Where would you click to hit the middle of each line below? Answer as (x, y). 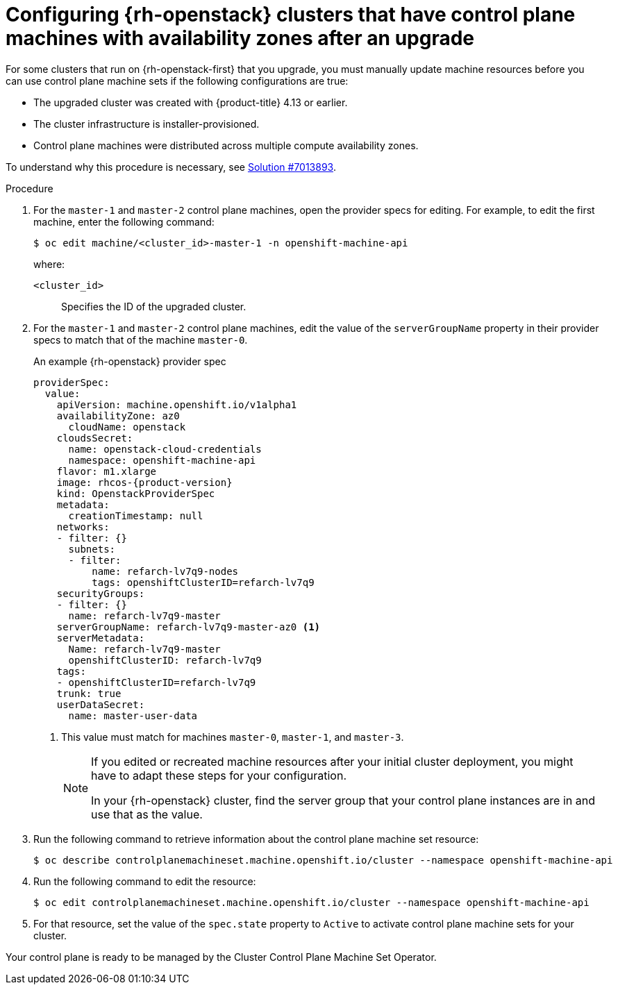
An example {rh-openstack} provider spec (130, 361)
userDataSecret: (101, 704)
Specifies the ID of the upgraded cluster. (154, 306)
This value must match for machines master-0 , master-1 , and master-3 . (233, 737)
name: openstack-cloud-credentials (165, 449)
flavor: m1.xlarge (107, 471)
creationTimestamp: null (136, 515)
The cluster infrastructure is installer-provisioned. (147, 124)
